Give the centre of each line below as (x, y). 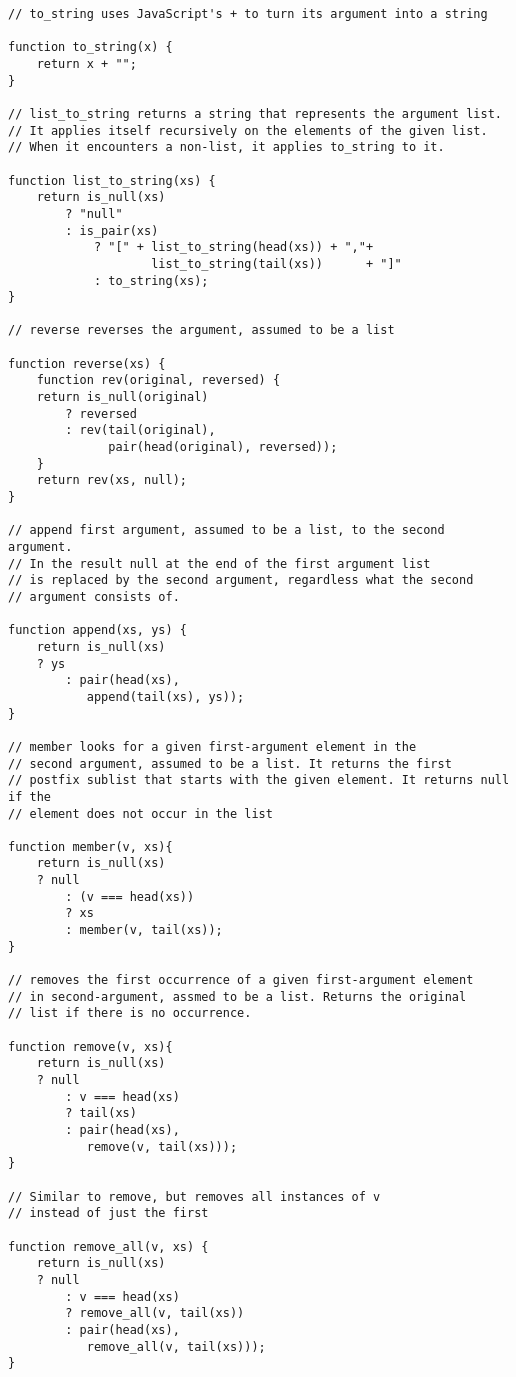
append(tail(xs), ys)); (165, 696)
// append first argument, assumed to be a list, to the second (226, 530)
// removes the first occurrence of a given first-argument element (241, 980)
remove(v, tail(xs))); (162, 1146)
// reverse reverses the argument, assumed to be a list (201, 330)
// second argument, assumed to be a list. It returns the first (230, 763)
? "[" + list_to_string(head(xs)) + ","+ (233, 247)
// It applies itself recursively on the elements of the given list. (248, 130)
